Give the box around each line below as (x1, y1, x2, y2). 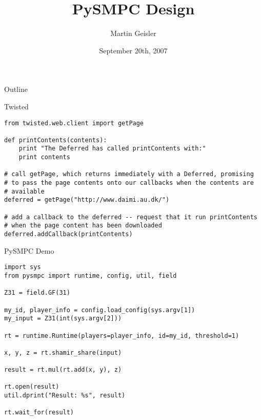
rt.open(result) (4, 383, 59, 391)
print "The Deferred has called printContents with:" (18, 145, 206, 152)
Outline (4, 84, 28, 94)
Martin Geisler (110, 28, 156, 39)
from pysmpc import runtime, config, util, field (4, 272, 177, 279)
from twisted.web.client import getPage (4, 119, 144, 127)
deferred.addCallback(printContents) (4, 231, 133, 238)
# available (4, 187, 45, 195)
